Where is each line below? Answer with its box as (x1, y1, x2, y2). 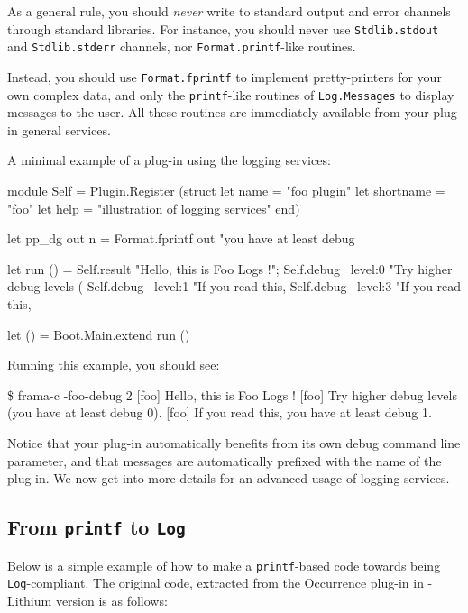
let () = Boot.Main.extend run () (7, 325, 190, 343)
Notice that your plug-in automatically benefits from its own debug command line (7, 433, 461, 452)
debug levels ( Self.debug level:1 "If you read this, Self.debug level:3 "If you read (7, 277, 462, 296)
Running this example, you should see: (7, 355, 220, 374)
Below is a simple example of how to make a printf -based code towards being (7, 555, 441, 574)
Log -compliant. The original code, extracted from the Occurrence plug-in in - (7, 573, 433, 592)
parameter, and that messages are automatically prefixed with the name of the (7, 451, 442, 470)
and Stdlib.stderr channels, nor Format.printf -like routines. (7, 37, 356, 56)
